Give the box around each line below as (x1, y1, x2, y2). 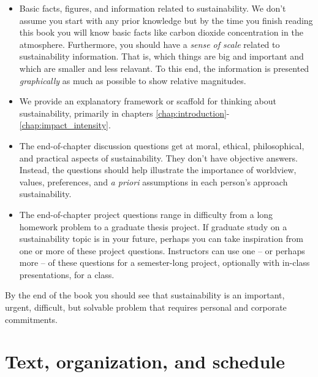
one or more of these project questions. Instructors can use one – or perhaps (19, 244, 305, 257)
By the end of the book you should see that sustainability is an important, (5, 289, 285, 301)
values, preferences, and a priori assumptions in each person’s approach (19, 175, 288, 188)
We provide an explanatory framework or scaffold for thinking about (19, 95, 276, 107)
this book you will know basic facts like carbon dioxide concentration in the (19, 26, 303, 39)
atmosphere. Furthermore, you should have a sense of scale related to (19, 37, 280, 50)
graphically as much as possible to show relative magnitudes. (19, 74, 246, 87)
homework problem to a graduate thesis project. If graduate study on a (19, 220, 287, 233)
